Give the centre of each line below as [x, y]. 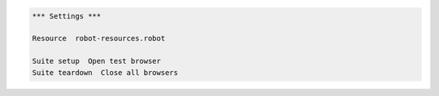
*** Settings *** [67, 16]
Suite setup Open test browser [97, 61]
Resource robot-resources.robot [99, 39]
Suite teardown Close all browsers [105, 72]
